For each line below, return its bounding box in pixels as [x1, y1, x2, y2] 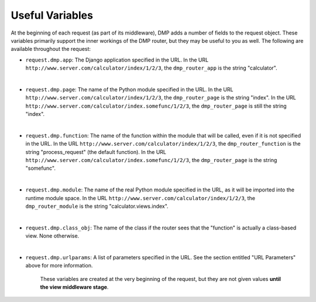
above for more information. [25, 262, 93, 269]
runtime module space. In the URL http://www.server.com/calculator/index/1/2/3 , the [25, 194, 256, 201]
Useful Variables [11, 9, 94, 22]
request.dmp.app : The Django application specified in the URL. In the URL [25, 56, 209, 63]
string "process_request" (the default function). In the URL [25, 148, 167, 155]
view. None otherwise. [25, 232, 80, 239]
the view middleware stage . [40, 284, 109, 291]
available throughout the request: [11, 46, 91, 53]
